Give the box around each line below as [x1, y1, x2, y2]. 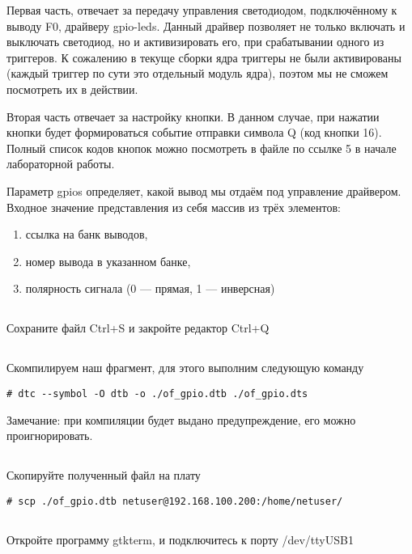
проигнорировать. [6, 427, 93, 444]
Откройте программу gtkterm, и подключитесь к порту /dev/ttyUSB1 [6, 531, 354, 548]
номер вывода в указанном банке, [25, 252, 191, 269]
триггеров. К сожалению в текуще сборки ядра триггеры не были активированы [6, 49, 401, 66]
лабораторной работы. [6, 155, 115, 172]
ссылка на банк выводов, [25, 226, 148, 243]
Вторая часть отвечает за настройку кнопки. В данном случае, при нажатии [6, 108, 380, 125]
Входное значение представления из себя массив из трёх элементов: [6, 198, 341, 215]
